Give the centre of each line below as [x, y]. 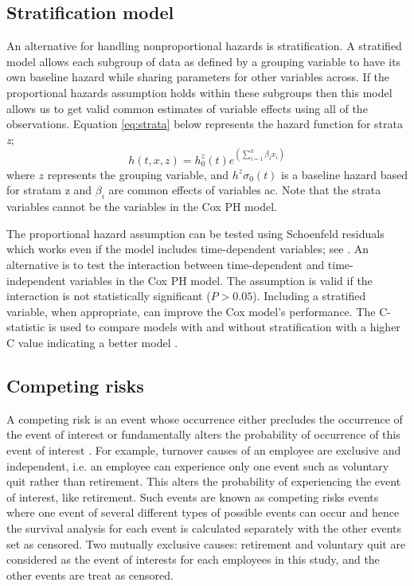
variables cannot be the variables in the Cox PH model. [142, 207]
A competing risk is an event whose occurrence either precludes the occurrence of [205, 418]
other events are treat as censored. [90, 574]
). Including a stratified [309, 296]
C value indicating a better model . [92, 342]
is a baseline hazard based [345, 174]
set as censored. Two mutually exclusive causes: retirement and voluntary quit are [206, 543]
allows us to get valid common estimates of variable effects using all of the [187, 108]
